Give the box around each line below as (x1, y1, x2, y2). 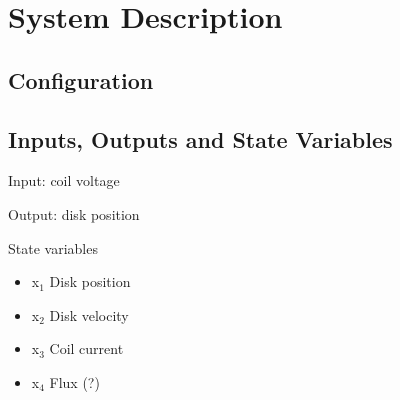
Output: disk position (8, 203, 140, 224)
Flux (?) (49, 371, 100, 392)
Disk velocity (49, 304, 129, 325)
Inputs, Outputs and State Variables (8, 123, 393, 154)
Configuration (8, 64, 154, 95)
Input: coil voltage (8, 170, 120, 191)
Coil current (49, 338, 124, 359)
